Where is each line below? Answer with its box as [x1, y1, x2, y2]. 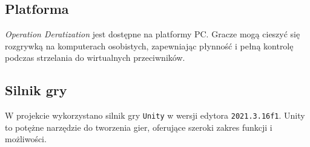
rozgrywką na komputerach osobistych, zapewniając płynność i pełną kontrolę [5, 39, 294, 52]
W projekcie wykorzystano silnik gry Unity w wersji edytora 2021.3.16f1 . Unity [5, 109, 305, 122]
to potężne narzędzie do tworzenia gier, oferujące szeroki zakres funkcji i [5, 120, 272, 133]
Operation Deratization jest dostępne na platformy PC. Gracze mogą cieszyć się [5, 28, 300, 40]
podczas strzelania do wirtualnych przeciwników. [5, 51, 185, 64]
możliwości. [5, 133, 47, 145]
